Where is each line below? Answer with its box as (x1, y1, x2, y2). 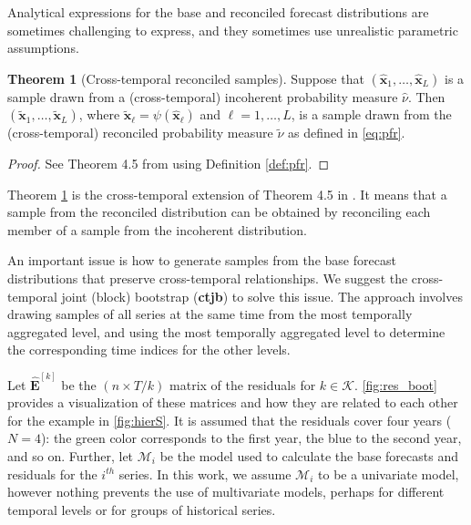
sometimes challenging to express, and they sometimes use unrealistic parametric (7, 20, 458, 39)
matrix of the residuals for (169, 375, 316, 394)
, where (78, 105, 120, 124)
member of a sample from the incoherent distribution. (7, 220, 307, 239)
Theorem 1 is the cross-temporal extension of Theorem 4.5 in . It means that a (7, 184, 447, 203)
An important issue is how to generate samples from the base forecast (7, 251, 396, 270)
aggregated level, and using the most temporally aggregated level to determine (7, 322, 445, 341)
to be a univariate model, (318, 464, 459, 483)
